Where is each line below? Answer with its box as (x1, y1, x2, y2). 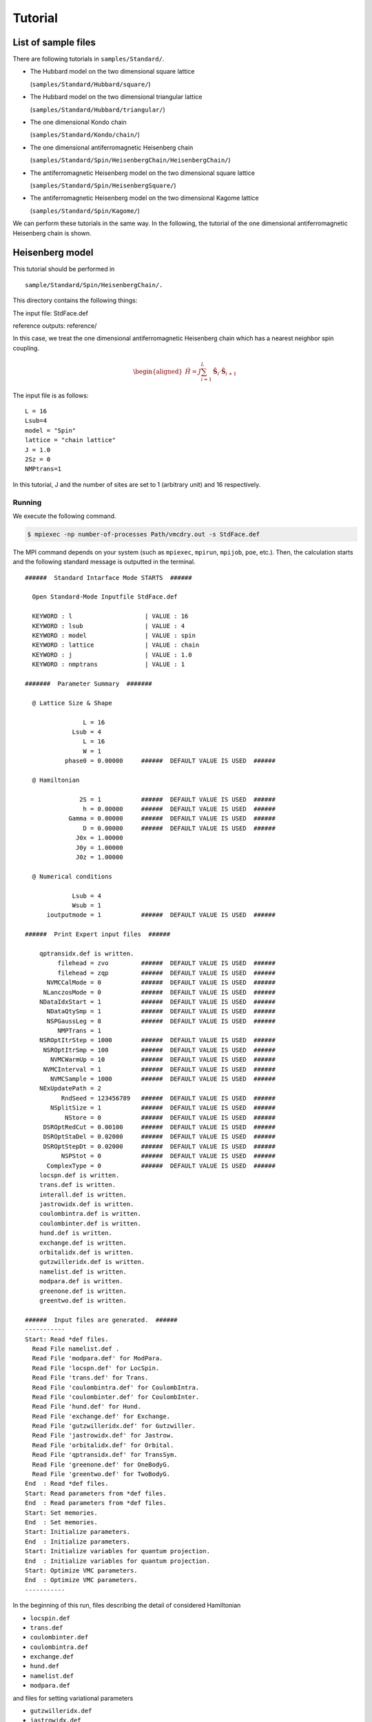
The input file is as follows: (12, 391, 89, 400)
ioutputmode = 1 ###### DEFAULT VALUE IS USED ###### (46, 911, 276, 919)
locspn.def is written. (39, 1171, 120, 1179)
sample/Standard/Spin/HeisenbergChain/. (25, 281, 163, 289)
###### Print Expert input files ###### (25, 931, 171, 938)
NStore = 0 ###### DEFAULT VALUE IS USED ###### (64, 1113, 276, 1121)
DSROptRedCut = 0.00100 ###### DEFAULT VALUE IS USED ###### (43, 1123, 276, 1131)
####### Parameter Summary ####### (25, 680, 153, 687)
